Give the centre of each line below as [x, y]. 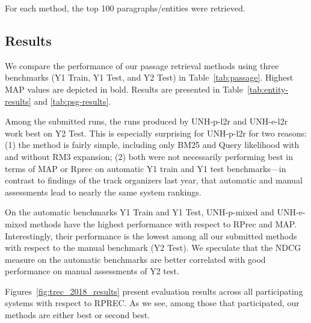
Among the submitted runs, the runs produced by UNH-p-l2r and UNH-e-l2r [146, 121]
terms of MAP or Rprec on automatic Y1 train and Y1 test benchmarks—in [146, 168]
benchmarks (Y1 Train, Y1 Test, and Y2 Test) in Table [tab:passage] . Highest [149, 77]
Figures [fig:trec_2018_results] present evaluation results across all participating [154, 291]
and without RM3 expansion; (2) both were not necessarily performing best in [149, 156]
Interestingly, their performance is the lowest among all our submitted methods [151, 235]
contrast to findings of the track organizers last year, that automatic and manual [154, 180]
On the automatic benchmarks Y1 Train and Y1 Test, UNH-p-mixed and [140, 212]
